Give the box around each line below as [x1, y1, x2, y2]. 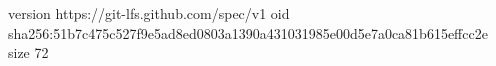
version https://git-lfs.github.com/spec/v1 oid [8, 3, 290, 23]
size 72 [8, 42, 49, 63]
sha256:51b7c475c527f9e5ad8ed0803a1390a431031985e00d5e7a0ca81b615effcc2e [8, 22, 488, 43]
